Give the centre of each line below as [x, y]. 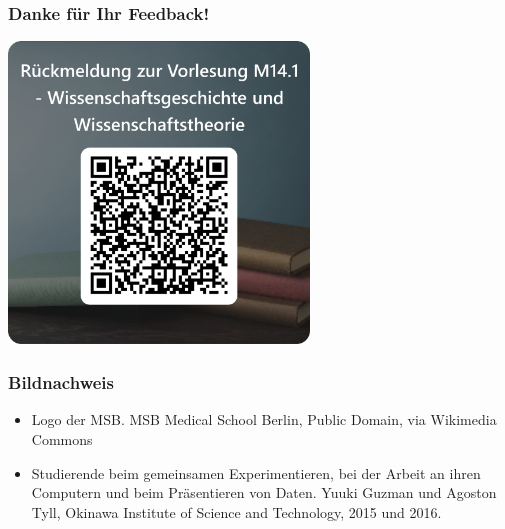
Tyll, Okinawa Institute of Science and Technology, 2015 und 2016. [236, 511]
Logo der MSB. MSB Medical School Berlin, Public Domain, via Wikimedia [264, 419]
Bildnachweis [61, 382]
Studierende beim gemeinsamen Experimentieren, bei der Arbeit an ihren [256, 472]
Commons [62, 439]
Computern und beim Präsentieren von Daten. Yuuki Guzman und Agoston [264, 492]
